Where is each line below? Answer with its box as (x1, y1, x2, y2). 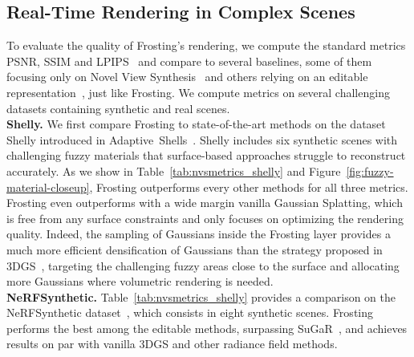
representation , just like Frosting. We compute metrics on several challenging (6, 83, 390, 100)
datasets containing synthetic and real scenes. (6, 99, 230, 116)
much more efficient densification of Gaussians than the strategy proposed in (6, 241, 383, 258)
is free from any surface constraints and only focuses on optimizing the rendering (6, 209, 404, 226)
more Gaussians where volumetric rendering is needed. (6, 273, 274, 290)
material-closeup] (6, 178, 90, 195)
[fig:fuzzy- (346, 162, 394, 179)
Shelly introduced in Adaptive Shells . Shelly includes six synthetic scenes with (6, 131, 398, 148)
